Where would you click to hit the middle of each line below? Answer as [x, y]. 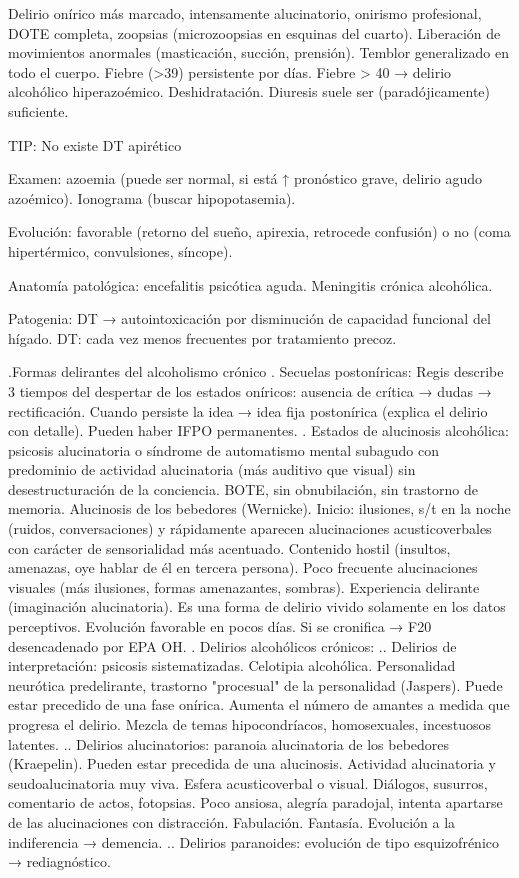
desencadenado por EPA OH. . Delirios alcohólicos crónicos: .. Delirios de [232, 645]
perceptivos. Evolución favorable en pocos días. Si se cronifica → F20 [220, 626]
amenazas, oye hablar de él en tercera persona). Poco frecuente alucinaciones [243, 567]
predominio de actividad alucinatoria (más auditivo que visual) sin [212, 469]
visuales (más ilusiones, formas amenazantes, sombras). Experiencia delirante [244, 586]
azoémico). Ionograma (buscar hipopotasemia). [152, 197]
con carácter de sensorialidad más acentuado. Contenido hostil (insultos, [229, 547]
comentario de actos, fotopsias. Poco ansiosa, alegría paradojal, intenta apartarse [255, 802]
